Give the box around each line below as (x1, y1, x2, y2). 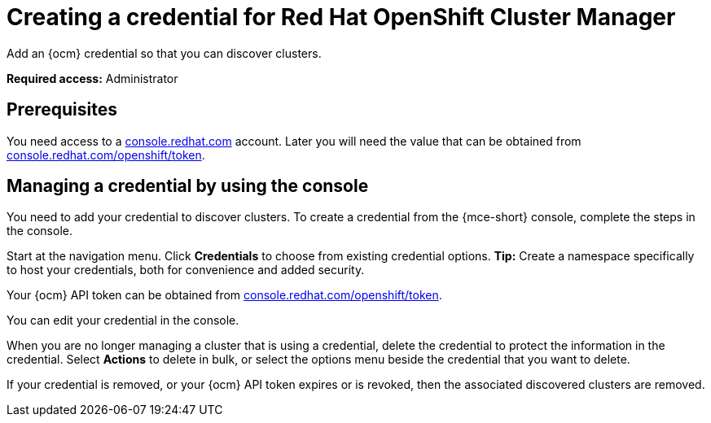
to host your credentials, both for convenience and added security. (7, 263, 365, 277)
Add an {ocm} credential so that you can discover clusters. (7, 46, 322, 60)
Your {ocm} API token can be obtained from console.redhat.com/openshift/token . (7, 288, 442, 303)
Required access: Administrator (7, 71, 178, 85)
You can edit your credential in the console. (7, 313, 239, 328)
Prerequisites (7, 99, 117, 120)
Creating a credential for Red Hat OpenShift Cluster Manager (7, 3, 676, 31)
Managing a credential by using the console (7, 176, 369, 197)
